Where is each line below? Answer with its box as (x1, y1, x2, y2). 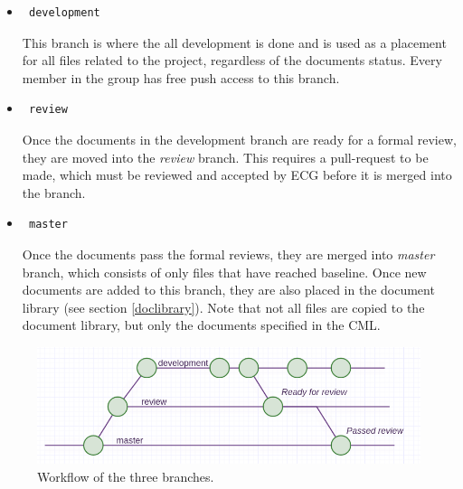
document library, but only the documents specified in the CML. (22, 315, 381, 334)
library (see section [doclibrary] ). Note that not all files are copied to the (22, 297, 425, 316)
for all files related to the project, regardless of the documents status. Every (22, 51, 442, 70)
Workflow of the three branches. (37, 466, 214, 485)
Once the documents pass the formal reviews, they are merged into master (22, 244, 435, 263)
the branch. (22, 183, 86, 202)
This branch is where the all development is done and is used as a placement (22, 33, 447, 52)
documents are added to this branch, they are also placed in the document (22, 280, 435, 299)
